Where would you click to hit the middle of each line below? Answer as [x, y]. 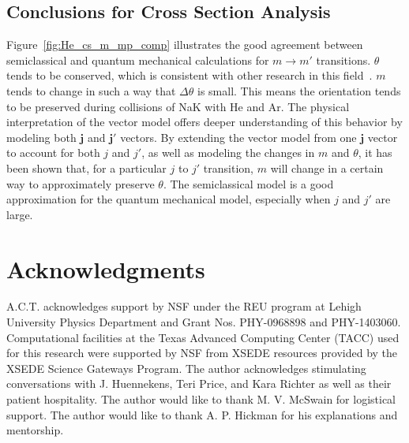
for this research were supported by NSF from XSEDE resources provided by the [202, 353]
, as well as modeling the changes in [228, 153]
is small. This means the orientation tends [299, 90]
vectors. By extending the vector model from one [238, 137]
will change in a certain [327, 168]
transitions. [343, 60]
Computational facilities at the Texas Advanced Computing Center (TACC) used [203, 337]
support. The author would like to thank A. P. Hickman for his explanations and [202, 414]
